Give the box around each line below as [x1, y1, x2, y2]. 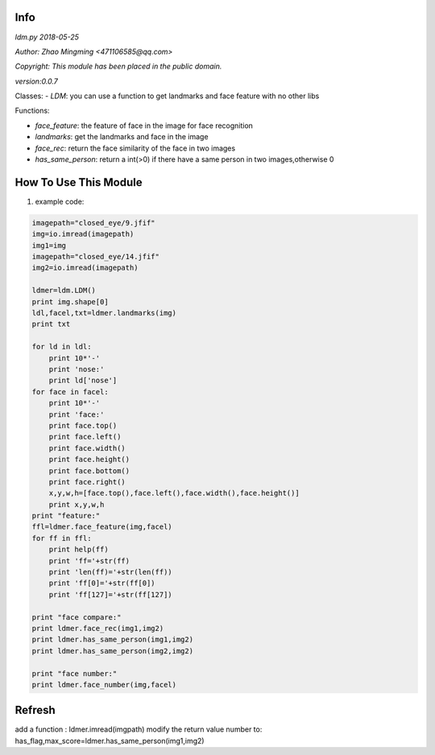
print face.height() [48, 455, 130, 464]
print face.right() [48, 477, 126, 486]
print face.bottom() [48, 466, 130, 475]
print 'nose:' [48, 365, 105, 373]
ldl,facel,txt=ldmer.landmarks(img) [31, 308, 177, 318]
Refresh [14, 703, 56, 717]
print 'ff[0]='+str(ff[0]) [48, 579, 156, 588]
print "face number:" [31, 669, 118, 678]
